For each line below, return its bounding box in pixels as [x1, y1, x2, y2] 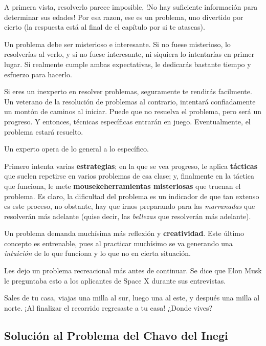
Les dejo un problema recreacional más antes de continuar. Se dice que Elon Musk [4, 265, 262, 276]
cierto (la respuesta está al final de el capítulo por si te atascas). [4, 21, 205, 32]
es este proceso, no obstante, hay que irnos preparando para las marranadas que [4, 201, 255, 211]
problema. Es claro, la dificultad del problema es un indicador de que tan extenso [4, 190, 259, 201]
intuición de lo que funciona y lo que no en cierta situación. [4, 248, 191, 258]
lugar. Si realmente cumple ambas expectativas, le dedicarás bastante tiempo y [4, 58, 251, 69]
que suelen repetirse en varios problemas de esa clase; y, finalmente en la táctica [4, 170, 254, 181]
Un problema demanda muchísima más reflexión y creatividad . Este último [4, 228, 244, 239]
